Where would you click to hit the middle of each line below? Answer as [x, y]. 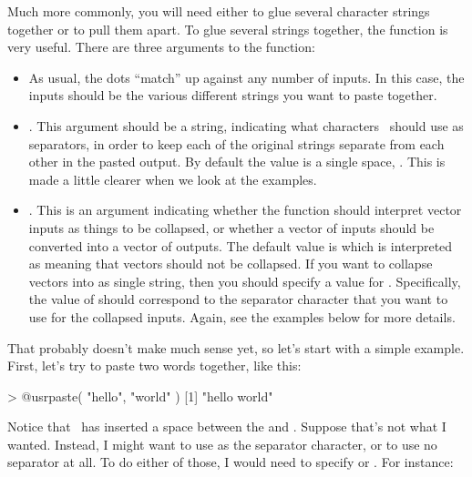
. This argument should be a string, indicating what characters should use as [246, 125]
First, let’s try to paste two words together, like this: [154, 365]
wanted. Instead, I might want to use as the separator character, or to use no [222, 444]
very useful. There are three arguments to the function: [161, 47]
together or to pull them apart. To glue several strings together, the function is [228, 29]
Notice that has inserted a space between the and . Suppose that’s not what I [227, 426]
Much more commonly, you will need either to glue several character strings [219, 11]
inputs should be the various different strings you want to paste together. [233, 95]
